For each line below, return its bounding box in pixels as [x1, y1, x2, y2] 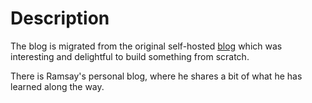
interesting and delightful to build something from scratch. [10, 50, 250, 62]
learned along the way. [10, 80, 105, 92]
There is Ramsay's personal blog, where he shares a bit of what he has [10, 70, 303, 82]
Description [10, 7, 110, 30]
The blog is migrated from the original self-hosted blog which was [10, 40, 283, 52]
